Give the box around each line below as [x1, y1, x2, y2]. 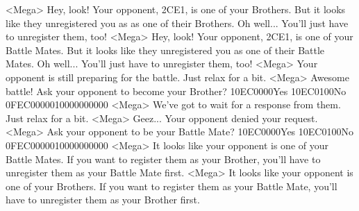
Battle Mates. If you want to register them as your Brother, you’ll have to [6, 151, 321, 166]
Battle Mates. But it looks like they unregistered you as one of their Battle [6, 42, 325, 57]
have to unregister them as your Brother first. [6, 192, 200, 207]
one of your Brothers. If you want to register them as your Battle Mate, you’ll [6, 178, 337, 193]
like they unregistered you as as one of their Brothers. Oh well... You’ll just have [6, 15, 349, 30]
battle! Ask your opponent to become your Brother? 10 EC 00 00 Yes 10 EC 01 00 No [6, 83, 347, 98]
